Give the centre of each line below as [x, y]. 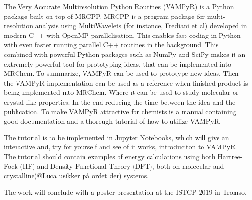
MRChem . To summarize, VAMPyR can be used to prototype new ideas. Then [121, 73]
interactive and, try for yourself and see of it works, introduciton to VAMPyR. [121, 147]
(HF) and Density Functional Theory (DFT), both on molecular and [122, 166]
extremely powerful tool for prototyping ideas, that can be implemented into [118, 64]
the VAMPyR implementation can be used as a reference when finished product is [126, 82]
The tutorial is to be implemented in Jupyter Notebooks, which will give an [117, 137]
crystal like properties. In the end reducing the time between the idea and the [120, 101]
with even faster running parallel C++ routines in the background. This [111, 45]
